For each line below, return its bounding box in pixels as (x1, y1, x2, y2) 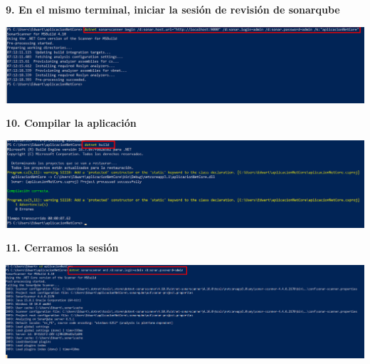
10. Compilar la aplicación (6, 115, 137, 130)
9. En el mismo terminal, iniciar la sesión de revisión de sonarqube (6, 2, 340, 16)
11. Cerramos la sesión (6, 240, 119, 255)
